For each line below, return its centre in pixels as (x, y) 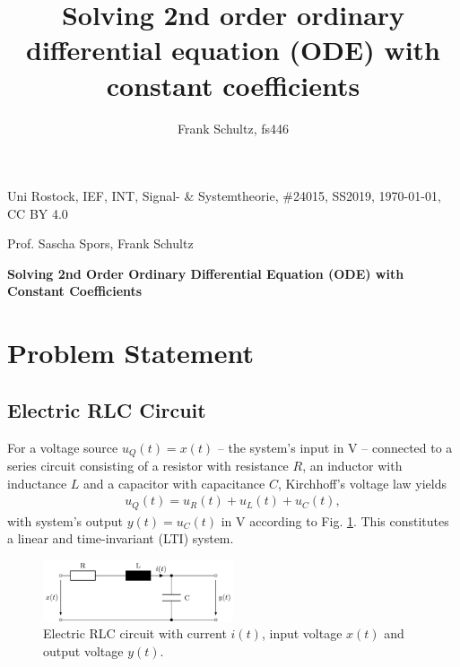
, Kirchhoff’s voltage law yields (362, 483)
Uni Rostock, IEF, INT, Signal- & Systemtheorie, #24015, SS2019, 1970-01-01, (224, 196)
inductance (37, 483)
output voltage (83, 650)
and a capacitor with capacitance (174, 483)
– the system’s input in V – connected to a (335, 447)
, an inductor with (352, 466)
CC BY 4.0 (38, 213)
